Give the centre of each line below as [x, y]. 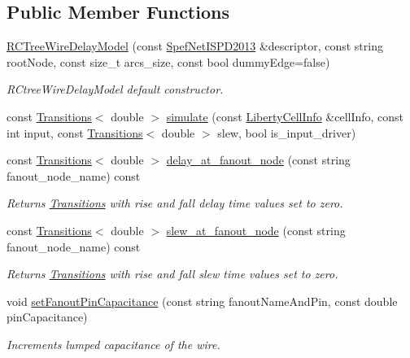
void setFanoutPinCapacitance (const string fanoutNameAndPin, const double [202, 301]
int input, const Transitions [75, 132]
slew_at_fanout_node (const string [256, 230]
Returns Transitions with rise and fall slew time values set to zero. [172, 274]
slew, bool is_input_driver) [287, 132]
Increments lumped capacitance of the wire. [113, 344]
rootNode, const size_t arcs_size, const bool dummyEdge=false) [168, 61]
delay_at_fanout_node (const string [258, 160]
